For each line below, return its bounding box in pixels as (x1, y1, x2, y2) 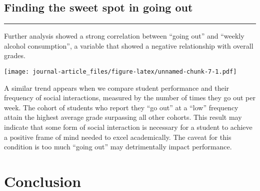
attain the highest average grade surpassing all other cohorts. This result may (4, 112, 242, 122)
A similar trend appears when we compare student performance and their (4, 82, 229, 93)
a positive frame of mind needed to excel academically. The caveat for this (4, 131, 231, 142)
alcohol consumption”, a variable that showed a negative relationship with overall (4, 40, 253, 51)
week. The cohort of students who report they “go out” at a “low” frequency (4, 102, 238, 112)
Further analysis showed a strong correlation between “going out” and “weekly (4, 31, 244, 41)
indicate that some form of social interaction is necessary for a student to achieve (4, 122, 252, 132)
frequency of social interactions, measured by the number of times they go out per (4, 92, 255, 103)
